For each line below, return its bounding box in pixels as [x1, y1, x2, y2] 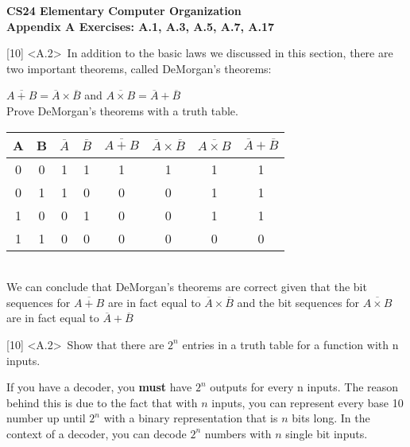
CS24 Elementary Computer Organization [6, 2, 242, 18]
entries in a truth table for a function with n [182, 336, 399, 352]
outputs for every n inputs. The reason [210, 379, 399, 395]
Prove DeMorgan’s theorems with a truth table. [6, 102, 238, 119]
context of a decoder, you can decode [6, 425, 187, 441]
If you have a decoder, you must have [6, 379, 192, 395]
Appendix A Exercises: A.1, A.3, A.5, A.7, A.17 [6, 17, 275, 34]
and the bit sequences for [237, 293, 360, 310]
